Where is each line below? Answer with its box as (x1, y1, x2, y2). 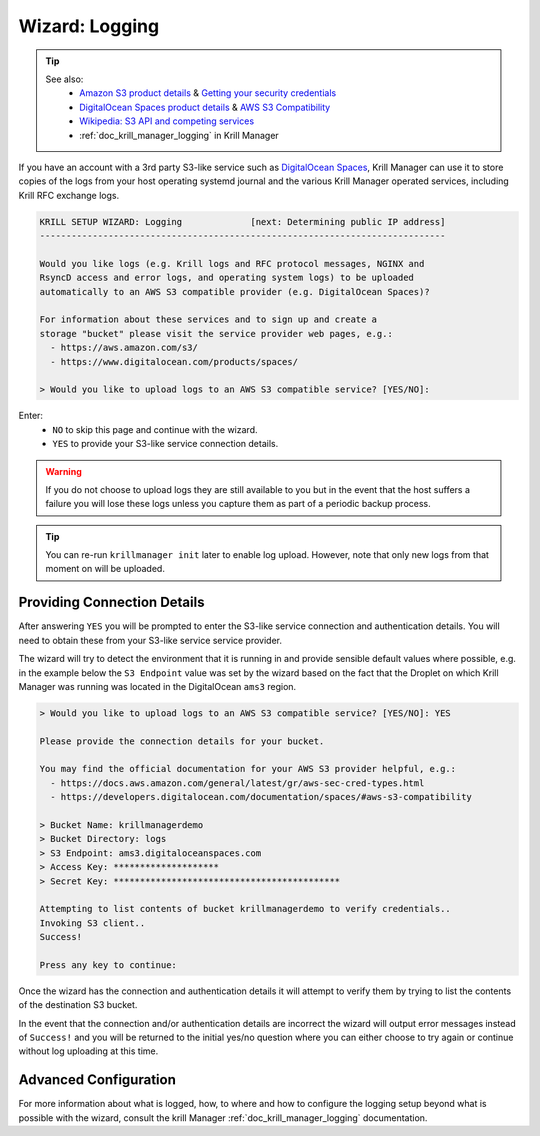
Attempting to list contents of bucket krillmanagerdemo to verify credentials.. (39, 903, 452, 915)
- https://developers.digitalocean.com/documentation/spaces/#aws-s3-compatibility (50, 791, 472, 803)
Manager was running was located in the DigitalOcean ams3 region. (18, 680, 297, 692)
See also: (45, 73, 84, 85)
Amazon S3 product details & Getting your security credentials (79, 87, 337, 99)
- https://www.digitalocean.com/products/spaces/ (50, 356, 299, 367)
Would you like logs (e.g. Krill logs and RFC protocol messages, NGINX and (39, 258, 425, 269)
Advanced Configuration (18, 1071, 177, 1089)
